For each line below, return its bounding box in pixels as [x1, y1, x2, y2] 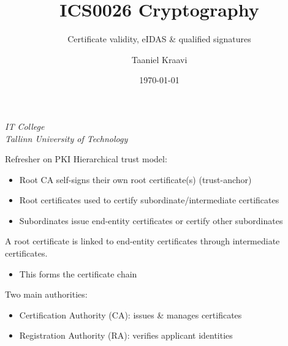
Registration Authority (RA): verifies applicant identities [19, 329, 233, 342]
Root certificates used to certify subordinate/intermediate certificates [19, 194, 279, 206]
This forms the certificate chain [19, 267, 137, 280]
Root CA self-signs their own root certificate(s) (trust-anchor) [19, 173, 252, 186]
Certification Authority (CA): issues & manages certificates [19, 308, 242, 321]
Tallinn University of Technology [5, 132, 128, 145]
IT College [5, 119, 45, 132]
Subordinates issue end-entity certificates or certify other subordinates [19, 214, 283, 227]
